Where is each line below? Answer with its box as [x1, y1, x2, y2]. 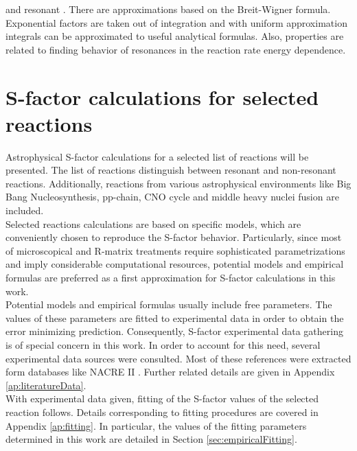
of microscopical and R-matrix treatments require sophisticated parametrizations [5, 243, 345, 257]
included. [5, 203, 44, 218]
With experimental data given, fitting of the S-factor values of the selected [5, 391, 319, 406]
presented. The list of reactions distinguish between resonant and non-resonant [5, 163, 336, 177]
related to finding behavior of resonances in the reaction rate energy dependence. [5, 42, 346, 56]
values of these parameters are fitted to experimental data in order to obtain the [5, 310, 344, 325]
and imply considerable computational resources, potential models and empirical [5, 257, 344, 271]
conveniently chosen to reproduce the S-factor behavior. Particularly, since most [5, 230, 342, 244]
